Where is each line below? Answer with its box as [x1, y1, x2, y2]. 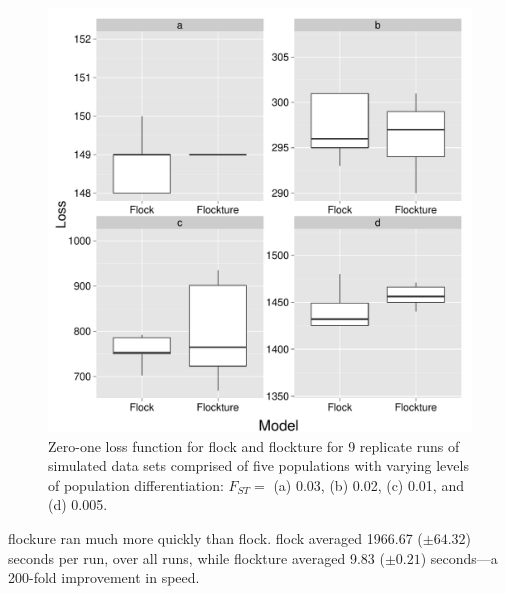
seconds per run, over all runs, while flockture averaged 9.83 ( [8, 547, 385, 568]
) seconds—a [420, 547, 498, 568]
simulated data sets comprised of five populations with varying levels [48, 455, 469, 476]
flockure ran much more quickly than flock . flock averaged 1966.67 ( [8, 527, 423, 548]
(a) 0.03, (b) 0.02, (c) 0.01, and [273, 474, 464, 495]
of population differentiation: [48, 474, 224, 495]
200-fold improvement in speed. [8, 567, 200, 588]
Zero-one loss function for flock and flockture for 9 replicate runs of [48, 435, 460, 456]
